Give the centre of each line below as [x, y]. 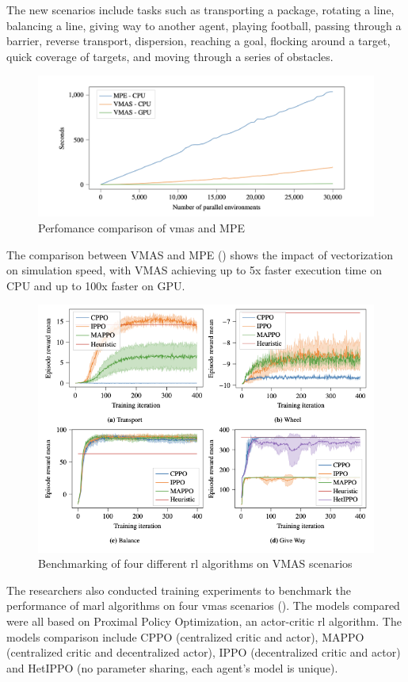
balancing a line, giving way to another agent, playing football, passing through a [204, 25]
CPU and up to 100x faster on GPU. [96, 285]
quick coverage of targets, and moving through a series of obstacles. [170, 56]
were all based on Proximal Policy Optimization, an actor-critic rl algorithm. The [204, 621]
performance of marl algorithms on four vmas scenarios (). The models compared [203, 605]
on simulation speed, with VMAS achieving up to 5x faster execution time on [194, 270]
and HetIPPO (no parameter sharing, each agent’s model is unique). [172, 667]
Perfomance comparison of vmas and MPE [142, 228]
